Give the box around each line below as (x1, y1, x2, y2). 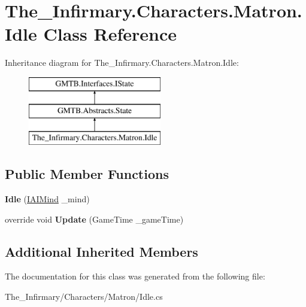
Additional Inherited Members (5, 242, 198, 260)
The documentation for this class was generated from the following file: (5, 270, 265, 282)
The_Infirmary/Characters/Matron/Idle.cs (5, 290, 163, 303)
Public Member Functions (5, 165, 169, 183)
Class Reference (43, 22, 177, 46)
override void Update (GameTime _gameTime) (5, 212, 184, 225)
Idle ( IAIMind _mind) (5, 193, 90, 205)
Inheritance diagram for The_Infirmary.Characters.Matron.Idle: (5, 56, 239, 69)
